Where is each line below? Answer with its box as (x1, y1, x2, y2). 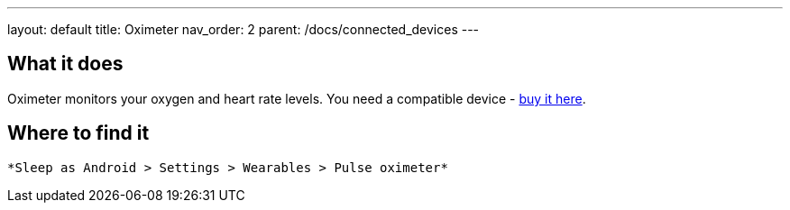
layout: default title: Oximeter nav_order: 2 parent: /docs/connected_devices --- (7, 22, 480, 37)
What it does (7, 52, 124, 76)
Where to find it (7, 122, 150, 145)
